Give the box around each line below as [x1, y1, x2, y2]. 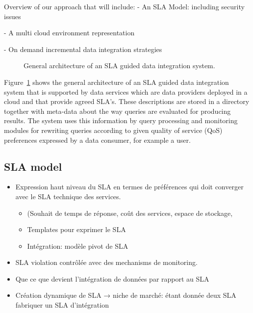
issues [4, 11, 21, 21]
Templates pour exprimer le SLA [27, 224, 126, 235]
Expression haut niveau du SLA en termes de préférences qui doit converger [15, 182, 244, 192]
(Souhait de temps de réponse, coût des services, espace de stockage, [27, 208, 233, 218]
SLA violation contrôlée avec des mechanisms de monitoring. [15, 257, 198, 267]
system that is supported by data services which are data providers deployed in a [4, 86, 248, 97]
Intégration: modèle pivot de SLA [27, 240, 128, 251]
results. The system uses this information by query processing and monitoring [4, 115, 238, 126]
